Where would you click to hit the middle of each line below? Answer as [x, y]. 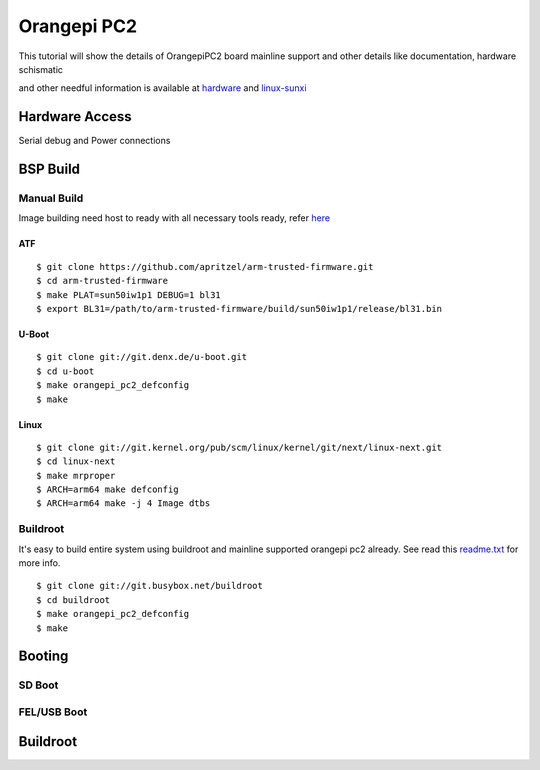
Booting [43, 656]
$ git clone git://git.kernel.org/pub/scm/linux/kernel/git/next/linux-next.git [239, 447]
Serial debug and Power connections [94, 141]
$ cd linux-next [76, 461]
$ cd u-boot [65, 371]
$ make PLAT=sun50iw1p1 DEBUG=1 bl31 [129, 294]
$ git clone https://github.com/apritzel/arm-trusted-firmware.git [205, 266]
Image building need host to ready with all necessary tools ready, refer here [174, 218]
